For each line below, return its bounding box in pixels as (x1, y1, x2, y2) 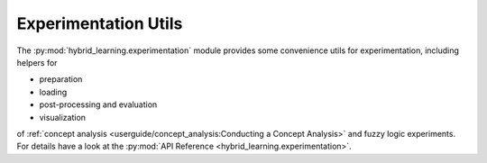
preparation (39, 74, 83, 85)
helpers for (16, 57, 58, 68)
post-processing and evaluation (39, 99, 158, 110)
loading (39, 86, 68, 97)
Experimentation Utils (16, 14, 183, 33)
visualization (39, 112, 86, 122)
